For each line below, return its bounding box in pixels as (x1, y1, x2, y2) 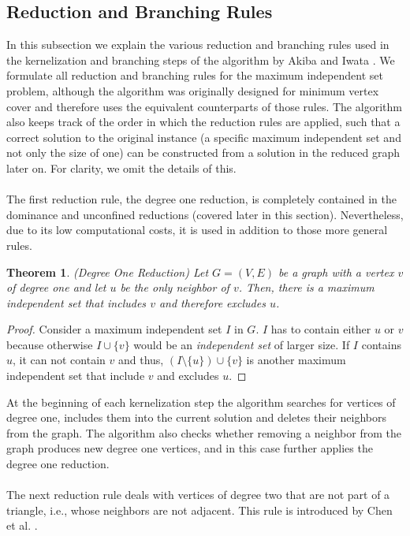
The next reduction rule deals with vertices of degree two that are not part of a (6, 486, 390, 503)
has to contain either (270, 321, 371, 337)
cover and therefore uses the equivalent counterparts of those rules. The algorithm (6, 98, 402, 114)
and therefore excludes (158, 294, 266, 311)
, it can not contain (13, 352, 106, 368)
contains (361, 336, 401, 352)
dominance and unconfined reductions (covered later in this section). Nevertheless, (6, 206, 404, 222)
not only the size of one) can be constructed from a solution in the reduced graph (6, 144, 400, 161)
